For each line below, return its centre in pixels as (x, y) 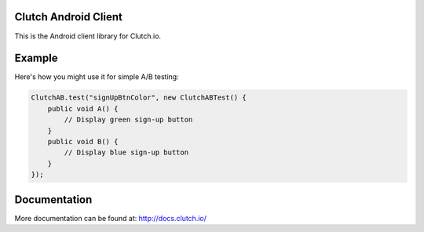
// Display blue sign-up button (126, 152)
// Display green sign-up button (128, 120)
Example (36, 58)
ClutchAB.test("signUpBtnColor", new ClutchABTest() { (139, 98)
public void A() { (83, 109)
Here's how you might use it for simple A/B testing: (97, 77)
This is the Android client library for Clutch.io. (88, 36)
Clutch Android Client (69, 17)
